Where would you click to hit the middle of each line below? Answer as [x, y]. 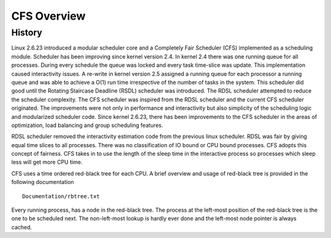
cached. [22, 227]
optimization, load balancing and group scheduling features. [87, 125]
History [27, 33]
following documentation [43, 182]
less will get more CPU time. [47, 162]
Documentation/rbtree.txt [61, 196]
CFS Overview [48, 16]
